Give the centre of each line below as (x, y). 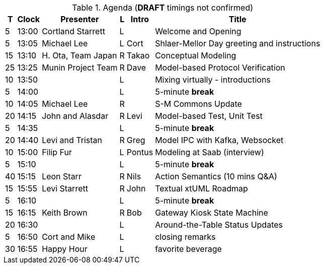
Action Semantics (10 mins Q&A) (216, 176)
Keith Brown (65, 213)
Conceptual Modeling (196, 55)
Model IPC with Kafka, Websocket (219, 140)
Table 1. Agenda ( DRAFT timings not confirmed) (163, 8)
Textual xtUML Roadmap (201, 188)
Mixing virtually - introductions (213, 80)
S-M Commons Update (198, 104)
